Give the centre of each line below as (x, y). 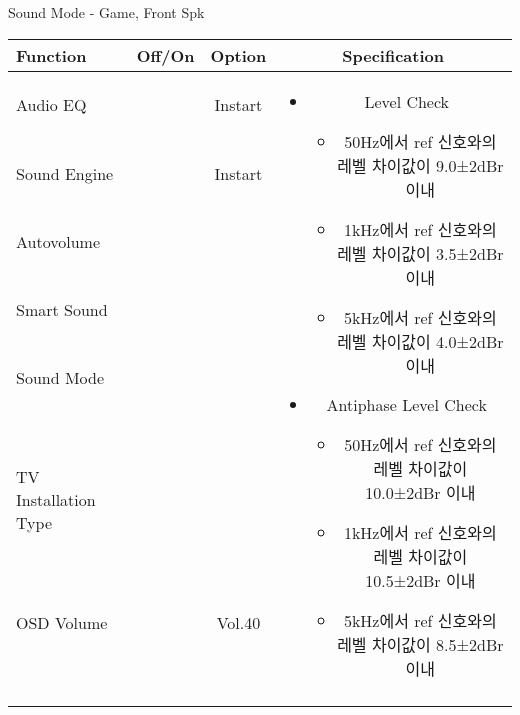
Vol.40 (238, 622)
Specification (393, 55)
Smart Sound (62, 310)
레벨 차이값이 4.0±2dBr (420, 341)
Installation (56, 500)
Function (51, 55)
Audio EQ (51, 105)
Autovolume (58, 242)
